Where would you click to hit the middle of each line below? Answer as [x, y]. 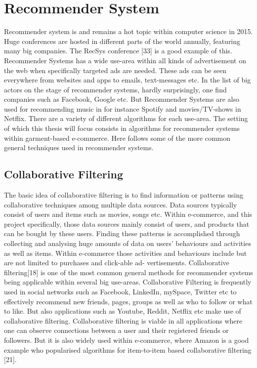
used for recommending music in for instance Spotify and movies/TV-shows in [123, 108]
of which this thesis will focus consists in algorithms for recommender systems [122, 128]
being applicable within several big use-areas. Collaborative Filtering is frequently [128, 282]
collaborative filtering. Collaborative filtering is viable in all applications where [123, 320]
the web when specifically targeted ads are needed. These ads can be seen [115, 70]
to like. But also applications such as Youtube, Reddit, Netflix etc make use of [123, 311]
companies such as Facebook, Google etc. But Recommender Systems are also [122, 99]
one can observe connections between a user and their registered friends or [116, 330]
